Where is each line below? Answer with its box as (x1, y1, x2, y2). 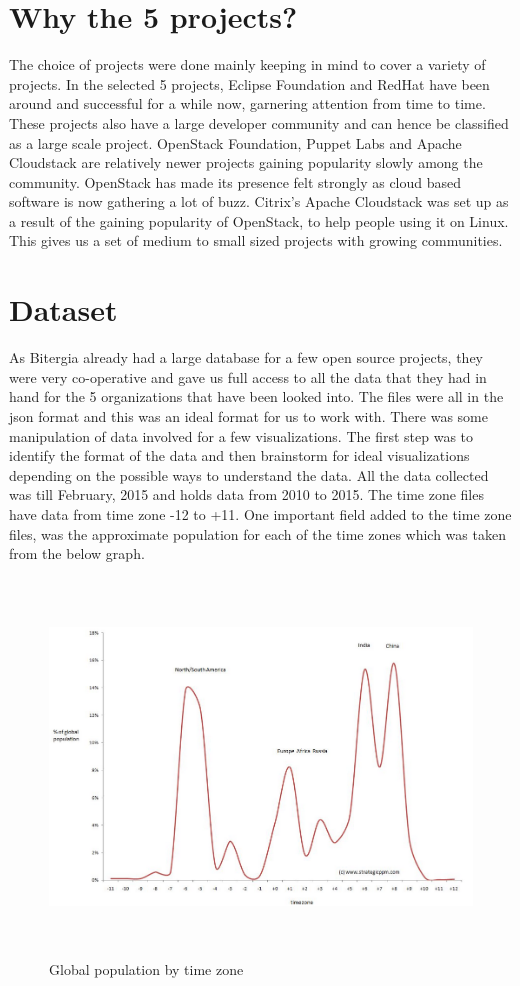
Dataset (9, 289, 118, 330)
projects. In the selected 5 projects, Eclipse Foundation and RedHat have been (9, 73, 490, 94)
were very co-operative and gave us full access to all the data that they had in (9, 366, 487, 387)
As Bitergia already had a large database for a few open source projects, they (9, 347, 483, 368)
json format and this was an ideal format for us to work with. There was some (9, 405, 488, 426)
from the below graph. (9, 543, 145, 564)
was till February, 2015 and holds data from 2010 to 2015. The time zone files (9, 484, 484, 505)
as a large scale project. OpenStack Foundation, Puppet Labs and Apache (9, 132, 462, 153)
